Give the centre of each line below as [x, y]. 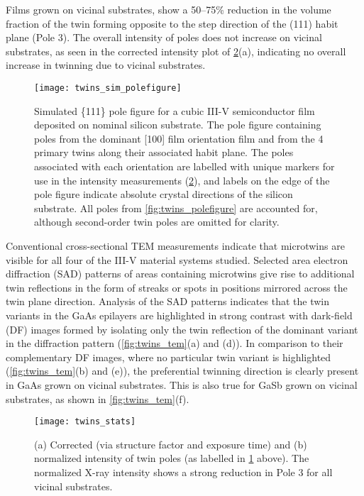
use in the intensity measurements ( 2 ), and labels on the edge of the [182, 180]
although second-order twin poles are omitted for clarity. [157, 222]
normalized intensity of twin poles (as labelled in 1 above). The [172, 458]
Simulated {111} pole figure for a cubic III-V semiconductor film [175, 110]
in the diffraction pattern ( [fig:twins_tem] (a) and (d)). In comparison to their [175, 343]
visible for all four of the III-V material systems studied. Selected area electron [177, 259]
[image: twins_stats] [85, 422]
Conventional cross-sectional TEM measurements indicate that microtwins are [175, 245]
